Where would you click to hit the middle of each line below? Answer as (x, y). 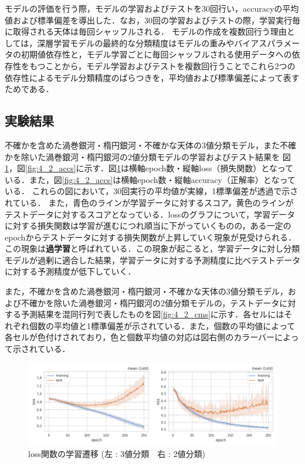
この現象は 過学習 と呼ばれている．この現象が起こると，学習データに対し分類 (152, 248)
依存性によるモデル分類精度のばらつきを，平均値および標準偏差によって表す (152, 77)
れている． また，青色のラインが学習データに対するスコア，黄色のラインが (149, 202)
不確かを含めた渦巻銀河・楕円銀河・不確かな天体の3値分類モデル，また (142, 145)
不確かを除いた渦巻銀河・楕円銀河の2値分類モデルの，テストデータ (150, 302)
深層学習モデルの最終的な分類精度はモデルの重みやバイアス (152, 43)
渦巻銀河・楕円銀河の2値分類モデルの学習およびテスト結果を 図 (168, 156)
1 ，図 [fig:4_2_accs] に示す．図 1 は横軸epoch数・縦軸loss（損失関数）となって (149, 168)
